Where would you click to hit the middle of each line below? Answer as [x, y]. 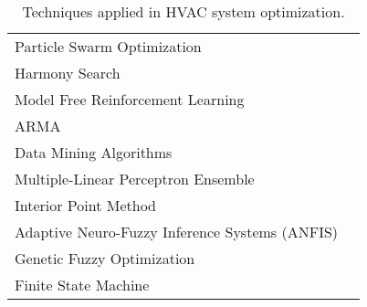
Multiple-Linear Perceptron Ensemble [135, 179]
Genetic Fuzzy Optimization [105, 258]
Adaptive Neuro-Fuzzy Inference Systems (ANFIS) [177, 232]
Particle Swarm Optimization [108, 46]
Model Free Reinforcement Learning [130, 99]
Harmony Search [68, 73]
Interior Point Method [86, 205]
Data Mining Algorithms [94, 152]
